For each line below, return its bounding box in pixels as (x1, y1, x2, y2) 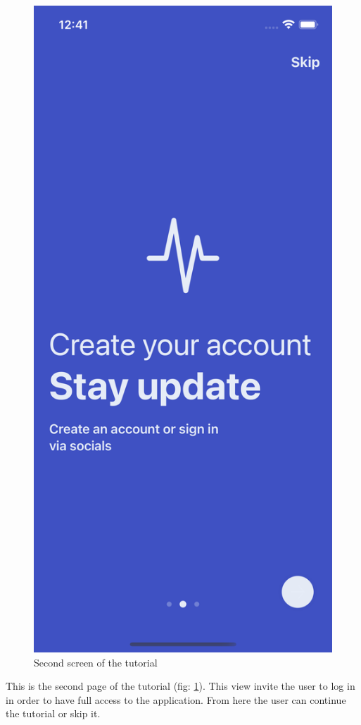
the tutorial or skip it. (6, 706, 101, 721)
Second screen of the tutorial (34, 655, 158, 669)
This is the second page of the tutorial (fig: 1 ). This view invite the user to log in (6, 678, 355, 693)
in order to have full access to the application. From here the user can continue (6, 692, 346, 707)
